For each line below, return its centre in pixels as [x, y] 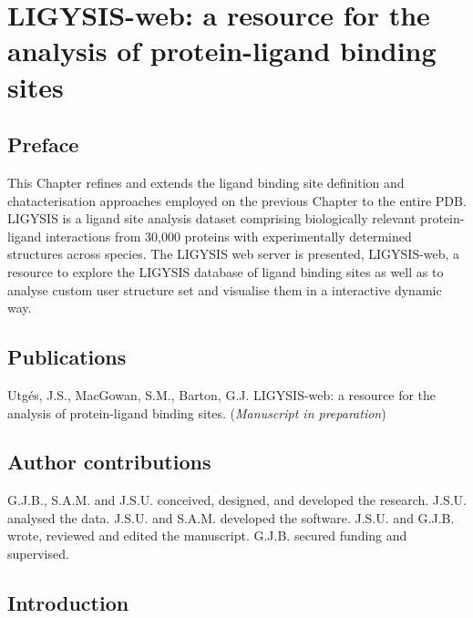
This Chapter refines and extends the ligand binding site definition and [206, 182]
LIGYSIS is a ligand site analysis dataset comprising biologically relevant [212, 218]
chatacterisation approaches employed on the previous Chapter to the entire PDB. [237, 200]
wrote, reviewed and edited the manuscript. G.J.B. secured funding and [207, 536]
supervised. [38, 554]
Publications [67, 357]
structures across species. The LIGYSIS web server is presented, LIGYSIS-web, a [234, 254]
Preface [43, 144]
